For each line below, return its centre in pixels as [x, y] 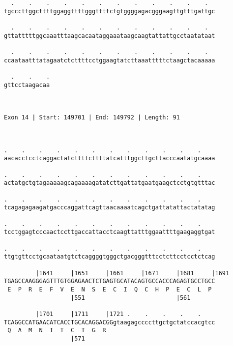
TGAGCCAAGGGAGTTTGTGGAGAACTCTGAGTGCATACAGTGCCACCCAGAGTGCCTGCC [110, 281]
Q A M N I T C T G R [57, 331]
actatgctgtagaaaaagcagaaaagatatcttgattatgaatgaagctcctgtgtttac [110, 183]
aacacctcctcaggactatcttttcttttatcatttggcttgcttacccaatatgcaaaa [110, 159]
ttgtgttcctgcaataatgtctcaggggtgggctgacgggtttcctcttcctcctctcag [110, 257]
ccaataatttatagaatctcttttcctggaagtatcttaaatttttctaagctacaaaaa [110, 60]
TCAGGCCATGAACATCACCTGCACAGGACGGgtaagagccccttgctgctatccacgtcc [110, 322]
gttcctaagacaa [27, 85]
